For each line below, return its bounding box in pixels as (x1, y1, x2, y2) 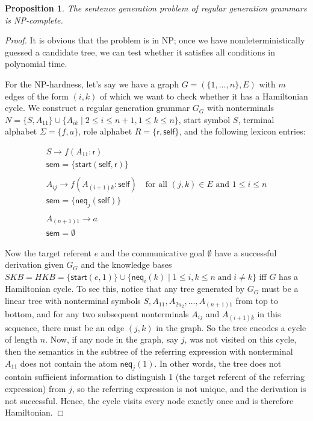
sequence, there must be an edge (5, 321, 125, 334)
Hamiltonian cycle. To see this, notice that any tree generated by (5, 282, 245, 295)
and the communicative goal (101, 246, 205, 259)
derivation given (5, 258, 64, 271)
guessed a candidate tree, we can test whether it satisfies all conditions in (5, 45, 275, 58)
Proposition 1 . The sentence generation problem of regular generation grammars (5, 2, 307, 14)
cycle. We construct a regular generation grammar (5, 101, 190, 114)
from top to (235, 294, 278, 307)
